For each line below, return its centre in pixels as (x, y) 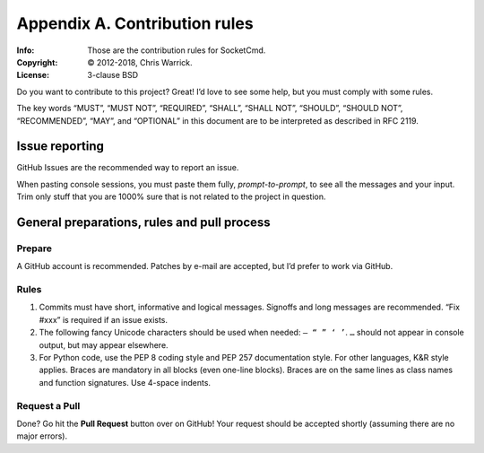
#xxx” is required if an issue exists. (104, 319)
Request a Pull (48, 405)
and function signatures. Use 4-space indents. (125, 382)
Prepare (35, 248)
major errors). (42, 436)
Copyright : (37, 62)
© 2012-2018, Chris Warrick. (140, 62)
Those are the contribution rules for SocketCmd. (177, 50)
